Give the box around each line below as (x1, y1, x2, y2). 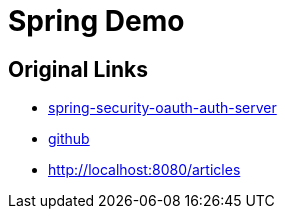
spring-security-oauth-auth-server (48, 99, 277, 117)
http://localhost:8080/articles (48, 161, 241, 179)
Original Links (8, 56, 148, 82)
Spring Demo (8, 4, 185, 38)
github (48, 130, 90, 148)
